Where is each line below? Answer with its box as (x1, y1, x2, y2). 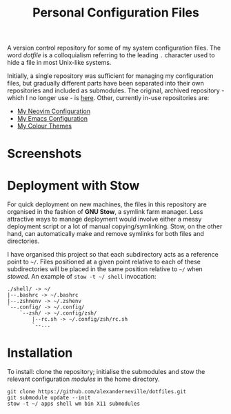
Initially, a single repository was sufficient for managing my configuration (7, 72, 214, 80)
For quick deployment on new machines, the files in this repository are (7, 200, 207, 208)
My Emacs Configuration (17, 115, 88, 123)
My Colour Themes (17, 122, 72, 130)
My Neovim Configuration (17, 107, 91, 115)
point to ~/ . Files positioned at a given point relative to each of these (7, 257, 201, 266)
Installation (7, 345, 73, 360)
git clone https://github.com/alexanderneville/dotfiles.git (7, 388, 187, 395)
